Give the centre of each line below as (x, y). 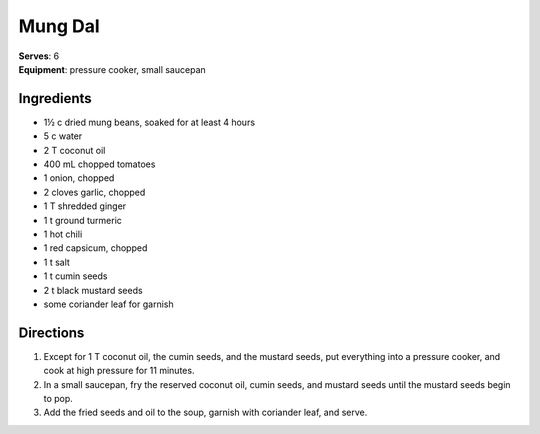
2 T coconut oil (74, 150)
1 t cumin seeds (75, 276)
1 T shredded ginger (85, 206)
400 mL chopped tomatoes (99, 164)
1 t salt (56, 262)
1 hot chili (63, 234)
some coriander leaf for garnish (108, 304)
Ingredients (55, 98)
